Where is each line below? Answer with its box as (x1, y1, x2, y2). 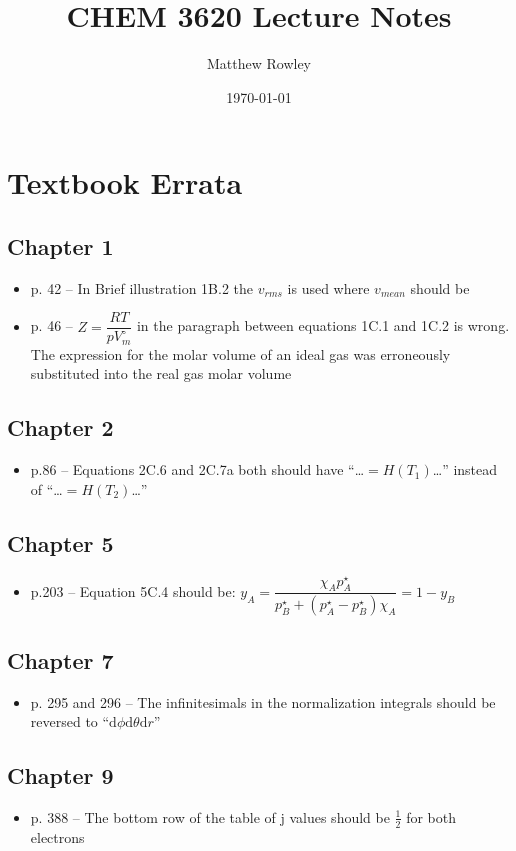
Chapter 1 (7, 230, 114, 261)
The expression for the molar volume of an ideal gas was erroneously (30, 343, 451, 364)
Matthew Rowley (206, 53, 312, 74)
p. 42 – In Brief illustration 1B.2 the (30, 277, 254, 298)
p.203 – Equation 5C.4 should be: (30, 580, 236, 601)
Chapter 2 (7, 412, 114, 443)
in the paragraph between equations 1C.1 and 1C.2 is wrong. (136, 315, 510, 336)
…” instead (432, 459, 498, 480)
